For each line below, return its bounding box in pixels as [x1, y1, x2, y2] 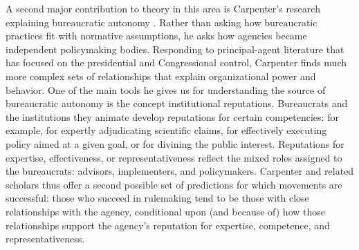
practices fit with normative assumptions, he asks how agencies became [6, 28, 307, 43]
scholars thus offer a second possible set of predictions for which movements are [6, 177, 342, 191]
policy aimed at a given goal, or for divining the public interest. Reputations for [6, 136, 344, 151]
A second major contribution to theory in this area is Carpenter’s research [6, 1, 320, 15]
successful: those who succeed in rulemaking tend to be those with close [6, 191, 309, 205]
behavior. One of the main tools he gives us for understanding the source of [6, 82, 326, 97]
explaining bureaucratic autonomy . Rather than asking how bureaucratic [6, 15, 317, 29]
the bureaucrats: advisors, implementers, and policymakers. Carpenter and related [6, 164, 354, 178]
